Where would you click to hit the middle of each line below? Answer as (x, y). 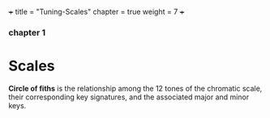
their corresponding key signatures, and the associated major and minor (129, 97)
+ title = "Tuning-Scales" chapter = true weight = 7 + (96, 12)
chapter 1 (27, 32)
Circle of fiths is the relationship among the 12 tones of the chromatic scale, (135, 88)
